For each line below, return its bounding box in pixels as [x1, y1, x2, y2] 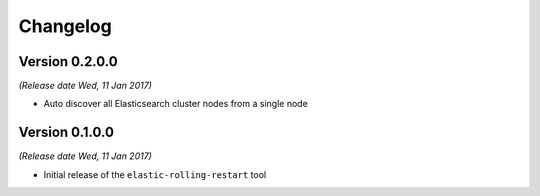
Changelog [18, 15, 112, 37]
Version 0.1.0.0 [18, 124, 115, 141]
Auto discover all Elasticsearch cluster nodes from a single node [43, 98, 309, 110]
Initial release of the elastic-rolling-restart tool [43, 168, 267, 180]
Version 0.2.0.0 [18, 53, 119, 70]
